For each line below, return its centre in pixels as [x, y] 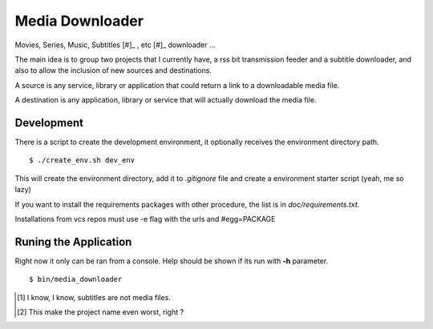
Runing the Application [73, 241]
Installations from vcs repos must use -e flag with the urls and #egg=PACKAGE [145, 219]
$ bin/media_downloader [76, 279]
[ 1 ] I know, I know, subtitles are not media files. [94, 297]
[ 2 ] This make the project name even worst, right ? [101, 312]
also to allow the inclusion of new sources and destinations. [113, 70]
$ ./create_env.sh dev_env [82, 160]
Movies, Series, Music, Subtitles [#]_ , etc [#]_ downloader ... [115, 45]
